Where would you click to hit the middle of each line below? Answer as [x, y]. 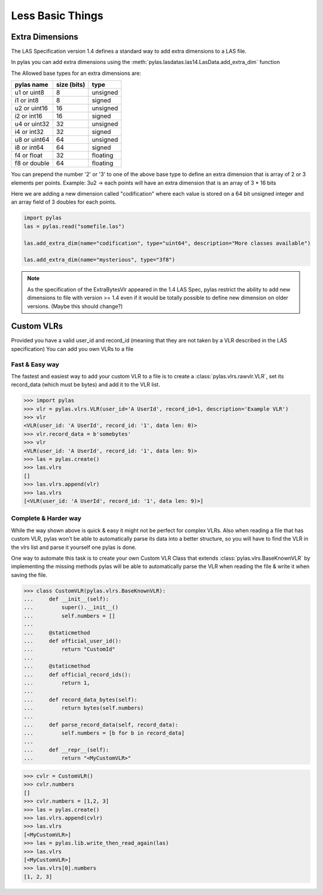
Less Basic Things [57, 16]
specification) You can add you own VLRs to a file [72, 349]
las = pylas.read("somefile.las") [74, 226]
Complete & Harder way [46, 518]
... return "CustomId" [70, 649]
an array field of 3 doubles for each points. [64, 202]
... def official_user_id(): [73, 641]
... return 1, [57, 683]
